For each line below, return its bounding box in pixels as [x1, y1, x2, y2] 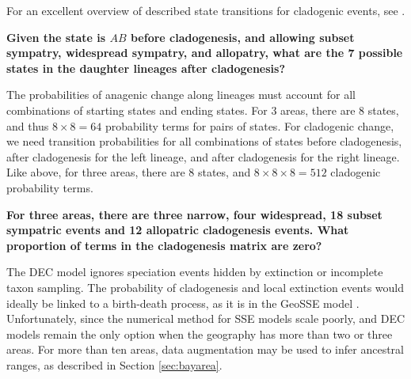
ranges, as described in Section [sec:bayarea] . [6, 356, 223, 373]
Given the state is [6, 28, 106, 45]
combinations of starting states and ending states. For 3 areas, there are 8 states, [6, 101, 399, 118]
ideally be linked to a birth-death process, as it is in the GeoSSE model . [6, 294, 360, 311]
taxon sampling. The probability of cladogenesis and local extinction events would [6, 279, 405, 295]
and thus [6, 117, 49, 134]
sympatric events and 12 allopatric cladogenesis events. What [6, 222, 349, 238]
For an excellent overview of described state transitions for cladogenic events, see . [6, 2, 405, 18]
